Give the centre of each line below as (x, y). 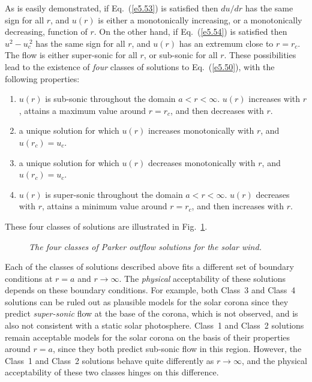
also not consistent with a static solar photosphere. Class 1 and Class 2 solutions (154, 325)
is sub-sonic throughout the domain (110, 99)
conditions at (29, 278)
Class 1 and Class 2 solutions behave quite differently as (109, 360)
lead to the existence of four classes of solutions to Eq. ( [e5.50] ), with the (140, 66)
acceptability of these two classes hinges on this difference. (112, 372)
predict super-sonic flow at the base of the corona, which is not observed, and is (151, 313)
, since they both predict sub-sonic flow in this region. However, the (177, 349)
